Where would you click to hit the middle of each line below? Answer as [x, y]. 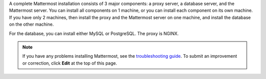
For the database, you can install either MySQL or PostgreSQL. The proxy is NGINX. [94, 33]
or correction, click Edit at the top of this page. [70, 63]
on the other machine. [32, 24]
